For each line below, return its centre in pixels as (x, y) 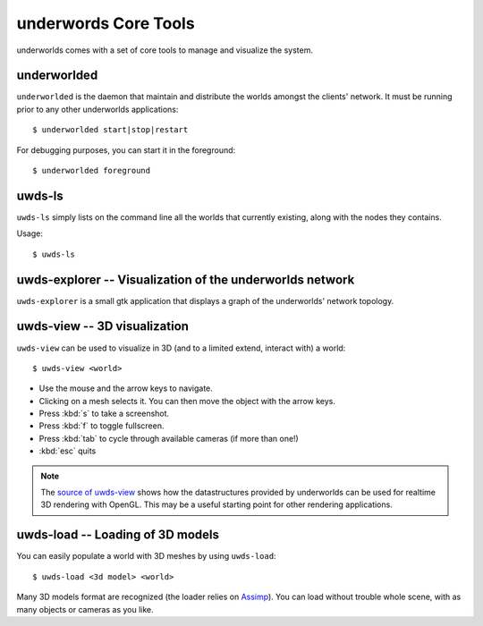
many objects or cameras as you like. (85, 609)
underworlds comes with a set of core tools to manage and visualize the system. (165, 50)
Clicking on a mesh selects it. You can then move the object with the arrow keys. (187, 401)
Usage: (30, 233)
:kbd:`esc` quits (68, 451)
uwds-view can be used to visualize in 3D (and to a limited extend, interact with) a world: (181, 348)
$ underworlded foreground (92, 171)
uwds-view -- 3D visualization (103, 326)
